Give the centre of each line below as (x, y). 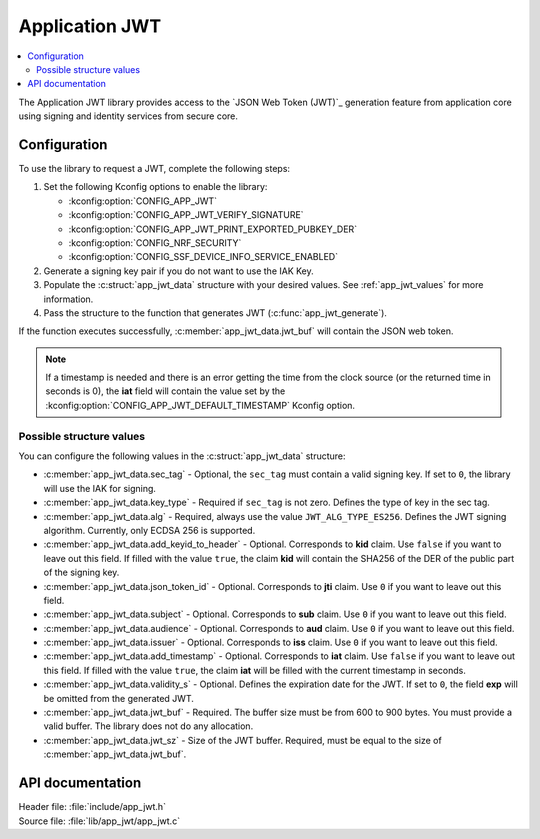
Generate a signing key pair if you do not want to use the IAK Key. (178, 271)
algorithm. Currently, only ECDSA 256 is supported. (149, 530)
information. (68, 299)
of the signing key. (81, 572)
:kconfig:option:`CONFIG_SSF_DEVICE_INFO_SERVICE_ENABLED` (203, 257)
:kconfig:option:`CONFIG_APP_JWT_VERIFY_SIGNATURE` (186, 215)
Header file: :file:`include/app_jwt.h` (92, 807)
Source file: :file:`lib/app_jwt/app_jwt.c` (99, 821)
